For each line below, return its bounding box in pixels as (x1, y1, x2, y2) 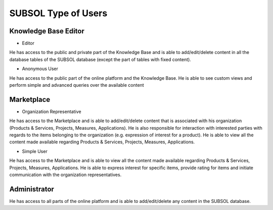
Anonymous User (22, 66, 58, 72)
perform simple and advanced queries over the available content (9, 82, 144, 88)
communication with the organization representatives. (9, 172, 122, 178)
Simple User (22, 148, 48, 154)
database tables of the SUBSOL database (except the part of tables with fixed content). (9, 56, 192, 63)
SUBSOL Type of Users (9, 8, 108, 19)
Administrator (9, 185, 54, 193)
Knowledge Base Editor (9, 27, 84, 35)
